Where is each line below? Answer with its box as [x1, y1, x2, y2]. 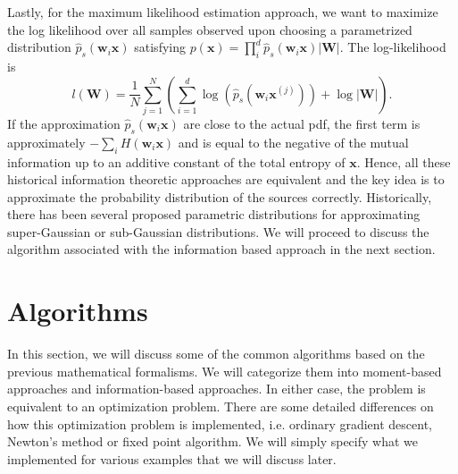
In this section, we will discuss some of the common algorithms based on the [7, 344, 425, 363]
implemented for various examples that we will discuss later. [7, 449, 337, 468]
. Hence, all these [356, 152, 451, 171]
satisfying [134, 38, 186, 56]
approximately [7, 132, 86, 151]
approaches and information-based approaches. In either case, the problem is [7, 379, 426, 398]
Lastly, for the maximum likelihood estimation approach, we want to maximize [7, 3, 438, 21]
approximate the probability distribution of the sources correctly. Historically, [7, 187, 432, 206]
